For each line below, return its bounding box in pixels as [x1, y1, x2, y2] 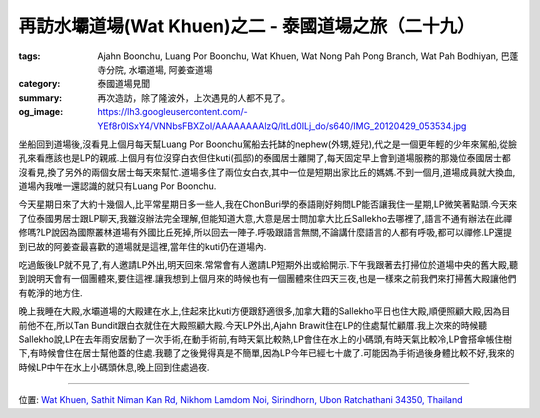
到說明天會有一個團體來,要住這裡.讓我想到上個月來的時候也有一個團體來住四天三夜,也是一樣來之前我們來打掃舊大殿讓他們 [18, 273, 517, 285]
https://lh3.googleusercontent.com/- [97, 106, 249, 118]
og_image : [18, 106, 64, 118]
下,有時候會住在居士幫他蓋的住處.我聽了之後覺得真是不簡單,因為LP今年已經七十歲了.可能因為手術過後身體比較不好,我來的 [18, 347, 515, 359]
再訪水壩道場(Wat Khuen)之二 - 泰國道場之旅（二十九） [18, 15, 475, 37]
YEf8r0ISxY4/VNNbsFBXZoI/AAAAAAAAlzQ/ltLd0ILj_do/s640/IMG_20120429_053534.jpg [97, 120, 467, 132]
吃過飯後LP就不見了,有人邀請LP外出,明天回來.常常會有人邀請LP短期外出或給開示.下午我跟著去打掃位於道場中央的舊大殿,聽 [18, 259, 519, 271]
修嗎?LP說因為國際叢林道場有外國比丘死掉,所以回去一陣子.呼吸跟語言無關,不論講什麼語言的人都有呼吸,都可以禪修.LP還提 [18, 226, 513, 239]
